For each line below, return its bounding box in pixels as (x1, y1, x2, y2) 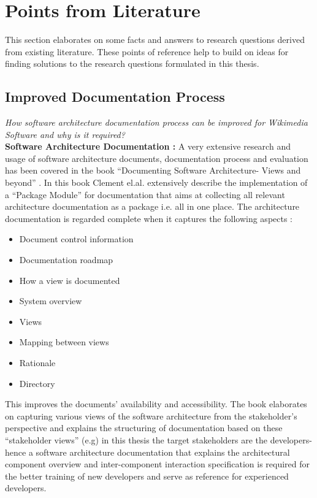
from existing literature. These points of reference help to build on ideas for (5, 45, 289, 58)
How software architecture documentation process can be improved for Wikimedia (5, 116, 308, 129)
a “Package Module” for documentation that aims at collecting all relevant (5, 188, 285, 201)
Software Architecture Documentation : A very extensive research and (5, 140, 291, 153)
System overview (19, 294, 82, 307)
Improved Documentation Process (5, 87, 225, 106)
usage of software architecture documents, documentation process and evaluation (5, 151, 308, 164)
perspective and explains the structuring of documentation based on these (5, 421, 283, 434)
